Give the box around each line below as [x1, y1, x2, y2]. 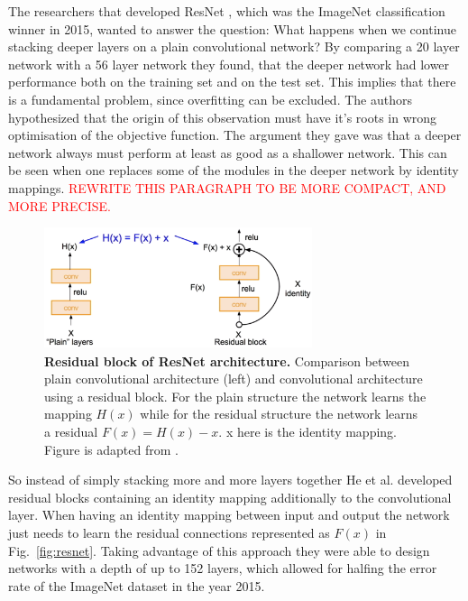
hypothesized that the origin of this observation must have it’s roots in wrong [8, 107, 437, 126]
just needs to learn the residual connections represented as [8, 522, 330, 541]
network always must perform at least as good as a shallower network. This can [8, 143, 447, 162]
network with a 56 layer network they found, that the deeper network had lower [8, 54, 450, 73]
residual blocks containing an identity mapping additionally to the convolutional [8, 487, 452, 506]
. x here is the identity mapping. [218, 422, 398, 440]
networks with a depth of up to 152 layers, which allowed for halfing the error [8, 559, 437, 578]
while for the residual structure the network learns [140, 404, 418, 423]
